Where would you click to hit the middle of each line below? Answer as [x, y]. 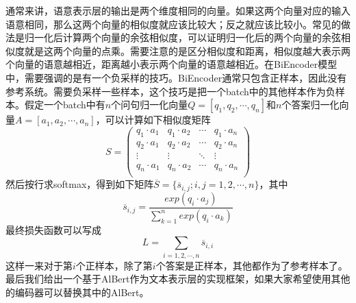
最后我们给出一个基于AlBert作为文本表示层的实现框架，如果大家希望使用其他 [178, 279]
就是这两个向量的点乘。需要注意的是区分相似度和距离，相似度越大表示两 [187, 50]
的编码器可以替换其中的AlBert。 [77, 292]
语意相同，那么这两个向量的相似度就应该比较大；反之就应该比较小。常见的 [173, 24]
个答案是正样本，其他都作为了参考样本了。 [252, 265]
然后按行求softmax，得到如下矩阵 [80, 184]
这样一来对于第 [39, 265]
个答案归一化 [310, 105]
